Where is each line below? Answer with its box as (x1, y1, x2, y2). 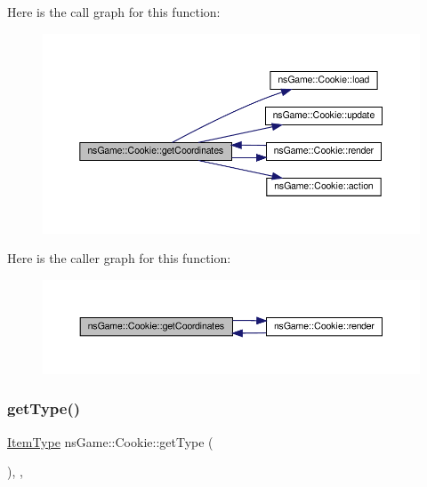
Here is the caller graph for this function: (7, 249, 231, 267)
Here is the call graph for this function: (7, 3, 221, 20)
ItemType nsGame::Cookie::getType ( (7, 432, 213, 451)
